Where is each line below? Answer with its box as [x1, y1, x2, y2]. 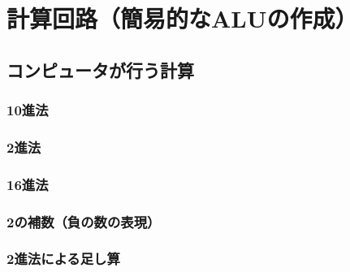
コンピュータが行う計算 [6, 57, 194, 82]
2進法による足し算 [6, 248, 120, 269]
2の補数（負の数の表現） [6, 211, 161, 231]
